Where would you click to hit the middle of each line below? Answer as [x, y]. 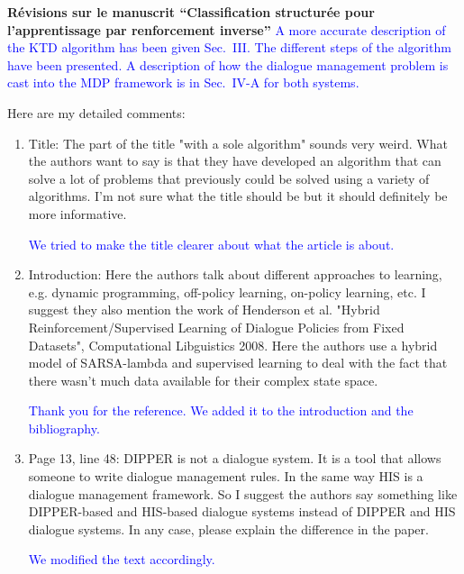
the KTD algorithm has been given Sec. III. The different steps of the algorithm [229, 47]
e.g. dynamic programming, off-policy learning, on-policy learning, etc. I [227, 292]
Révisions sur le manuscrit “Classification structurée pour [191, 12]
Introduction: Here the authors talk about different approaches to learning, [235, 274]
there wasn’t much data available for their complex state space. [203, 380]
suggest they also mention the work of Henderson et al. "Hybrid [204, 310]
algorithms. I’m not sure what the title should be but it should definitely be [238, 196]
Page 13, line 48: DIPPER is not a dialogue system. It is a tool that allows [235, 458]
